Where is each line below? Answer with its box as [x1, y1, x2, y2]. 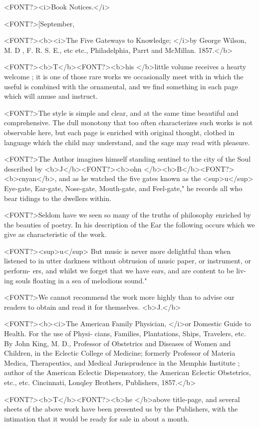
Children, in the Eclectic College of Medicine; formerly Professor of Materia [4, 348, 236, 358]
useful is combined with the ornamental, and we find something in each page [4, 81, 238, 91]
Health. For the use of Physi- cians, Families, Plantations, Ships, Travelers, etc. [4, 328, 246, 339]
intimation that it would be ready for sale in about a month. [4, 413, 189, 424]
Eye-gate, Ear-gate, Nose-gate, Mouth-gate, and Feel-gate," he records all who [4, 183, 243, 193]
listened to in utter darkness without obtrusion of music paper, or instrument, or [4, 255, 252, 266]
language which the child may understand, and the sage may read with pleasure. [4, 137, 250, 147]
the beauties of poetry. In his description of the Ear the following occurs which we [4, 219, 255, 229]
